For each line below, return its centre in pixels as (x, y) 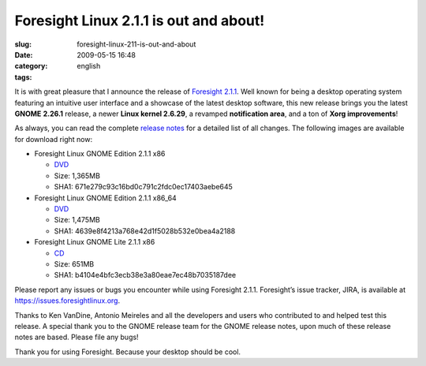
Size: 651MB (74, 263)
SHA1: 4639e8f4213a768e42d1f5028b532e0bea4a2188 (145, 231)
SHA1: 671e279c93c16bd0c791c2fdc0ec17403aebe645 (143, 187)
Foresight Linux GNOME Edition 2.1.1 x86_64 (105, 198)
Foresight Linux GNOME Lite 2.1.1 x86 (95, 242)
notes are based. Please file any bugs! (77, 337)
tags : (23, 77)
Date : (24, 54)
